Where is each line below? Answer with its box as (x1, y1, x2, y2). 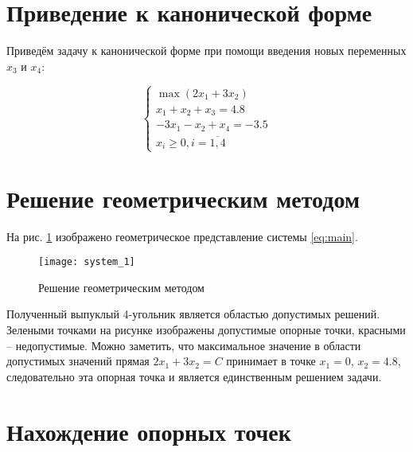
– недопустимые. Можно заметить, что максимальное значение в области (6, 337, 361, 353)
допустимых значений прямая (6, 353, 150, 369)
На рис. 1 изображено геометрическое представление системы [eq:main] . (6, 228, 358, 244)
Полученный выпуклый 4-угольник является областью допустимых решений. (6, 306, 380, 322)
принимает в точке (226, 353, 316, 369)
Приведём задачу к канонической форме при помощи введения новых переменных (6, 42, 407, 59)
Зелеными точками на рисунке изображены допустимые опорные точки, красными (6, 321, 406, 338)
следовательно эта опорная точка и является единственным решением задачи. (6, 368, 382, 384)
